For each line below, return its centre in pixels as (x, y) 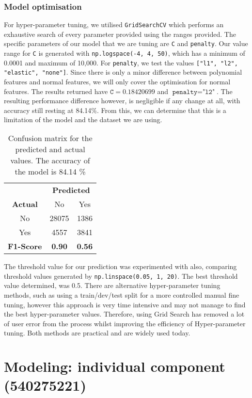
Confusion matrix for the (50, 138)
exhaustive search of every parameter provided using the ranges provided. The (120, 34)
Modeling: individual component (115, 366)
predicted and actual (50, 149)
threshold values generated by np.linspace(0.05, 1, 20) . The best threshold (121, 276)
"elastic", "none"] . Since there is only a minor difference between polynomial (123, 72)
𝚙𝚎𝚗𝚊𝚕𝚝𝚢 (185, 92)
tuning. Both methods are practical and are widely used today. (97, 333)
